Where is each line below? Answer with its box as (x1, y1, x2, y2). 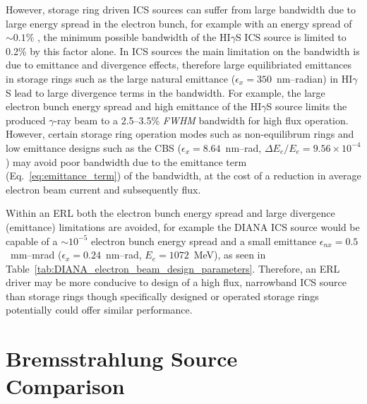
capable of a (6, 233, 58, 248)
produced (6, 112, 46, 127)
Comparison (6, 372, 125, 400)
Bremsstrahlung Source (6, 344, 238, 373)
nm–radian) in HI (276, 71, 353, 85)
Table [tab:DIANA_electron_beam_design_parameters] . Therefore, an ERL (6, 261, 340, 275)
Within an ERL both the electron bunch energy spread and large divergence (6, 206, 335, 220)
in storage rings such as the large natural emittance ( (6, 71, 236, 85)
